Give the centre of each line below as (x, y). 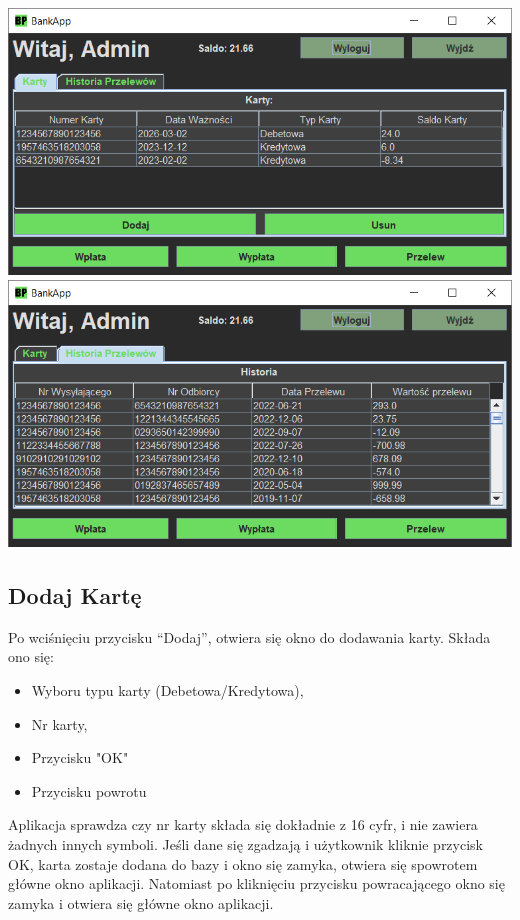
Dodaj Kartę (75, 595)
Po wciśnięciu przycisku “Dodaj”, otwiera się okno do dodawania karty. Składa (249, 636)
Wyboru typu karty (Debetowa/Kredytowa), (167, 690)
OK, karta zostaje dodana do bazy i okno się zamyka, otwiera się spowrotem (243, 863)
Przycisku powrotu (89, 790)
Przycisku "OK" (80, 757)
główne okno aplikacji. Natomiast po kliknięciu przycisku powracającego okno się (256, 883)
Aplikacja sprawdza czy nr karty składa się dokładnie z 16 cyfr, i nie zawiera (243, 824)
